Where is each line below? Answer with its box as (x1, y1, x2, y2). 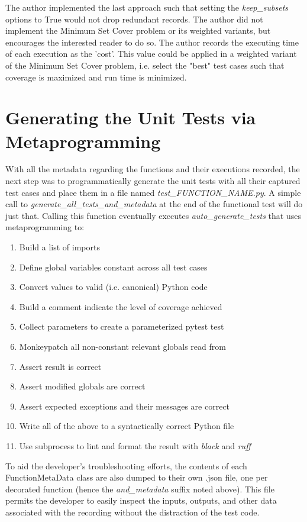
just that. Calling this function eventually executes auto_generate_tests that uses (5, 209, 301, 221)
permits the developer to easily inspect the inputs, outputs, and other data (5, 494, 277, 507)
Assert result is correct (19, 360, 102, 372)
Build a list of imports (19, 241, 100, 253)
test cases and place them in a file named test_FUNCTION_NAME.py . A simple (5, 186, 301, 198)
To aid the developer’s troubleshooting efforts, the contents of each (5, 459, 247, 472)
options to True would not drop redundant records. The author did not (5, 12, 263, 25)
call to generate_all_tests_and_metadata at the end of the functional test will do (5, 198, 303, 210)
